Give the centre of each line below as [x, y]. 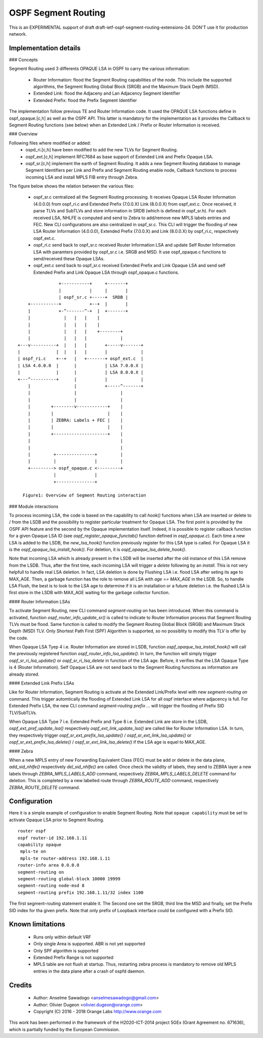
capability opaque [40, 844]
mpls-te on [33, 851]
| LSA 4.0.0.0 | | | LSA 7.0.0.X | [81, 365]
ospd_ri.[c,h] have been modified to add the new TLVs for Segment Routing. [102, 150]
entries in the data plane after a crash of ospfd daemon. [89, 971]
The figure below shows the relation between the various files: [72, 186]
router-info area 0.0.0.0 [49, 865]
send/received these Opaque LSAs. [69, 259]
